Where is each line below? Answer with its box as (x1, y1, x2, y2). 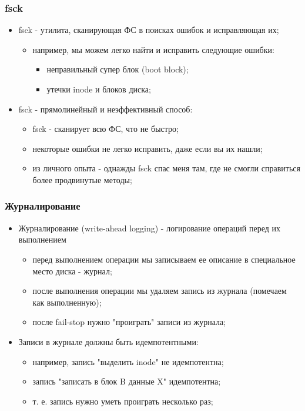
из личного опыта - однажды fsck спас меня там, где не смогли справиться (32, 162, 300, 174)
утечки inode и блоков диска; (46, 83, 151, 95)
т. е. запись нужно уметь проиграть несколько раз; (32, 395, 213, 407)
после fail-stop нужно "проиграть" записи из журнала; (32, 316, 226, 328)
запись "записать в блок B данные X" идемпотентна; (32, 375, 221, 387)
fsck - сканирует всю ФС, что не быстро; (32, 122, 179, 135)
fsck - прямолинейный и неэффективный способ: (18, 102, 193, 115)
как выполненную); (32, 296, 102, 308)
